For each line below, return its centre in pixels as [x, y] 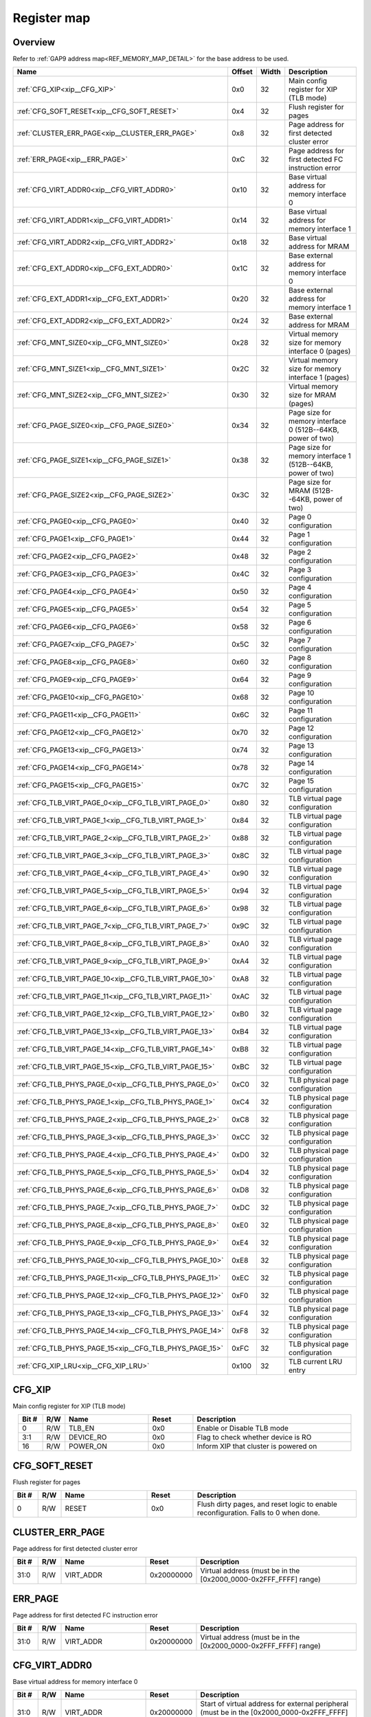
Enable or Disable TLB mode [243, 1429]
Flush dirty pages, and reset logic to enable [267, 1504]
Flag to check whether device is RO [254, 1437]
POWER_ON [88, 1446]
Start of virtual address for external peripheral [274, 1703]
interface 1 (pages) [319, 378]
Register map [52, 18]
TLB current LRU [316, 1362]
